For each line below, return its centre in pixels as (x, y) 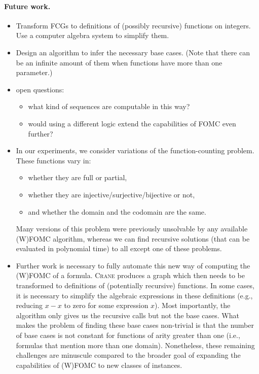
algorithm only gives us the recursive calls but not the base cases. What (127, 315)
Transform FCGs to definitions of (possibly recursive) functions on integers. (133, 25)
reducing (29, 305)
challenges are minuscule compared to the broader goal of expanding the (128, 355)
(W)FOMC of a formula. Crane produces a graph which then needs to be (131, 275)
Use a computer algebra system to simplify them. (92, 35)
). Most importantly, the (193, 305)
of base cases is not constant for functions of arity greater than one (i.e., (128, 335)
